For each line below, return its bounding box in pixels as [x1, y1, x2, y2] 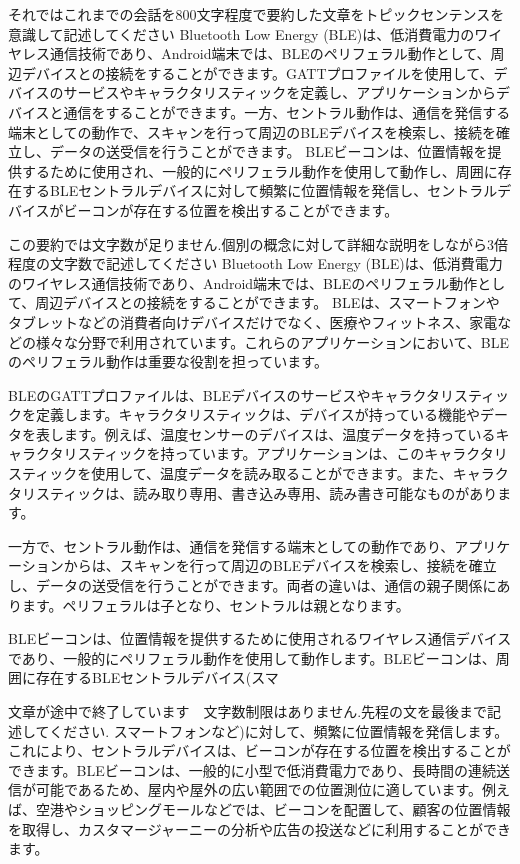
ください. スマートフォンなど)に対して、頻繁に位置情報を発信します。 [49, 720, 509, 741]
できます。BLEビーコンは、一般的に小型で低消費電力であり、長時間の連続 [8, 759, 497, 780]
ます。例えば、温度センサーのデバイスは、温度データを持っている [63, 423, 496, 444]
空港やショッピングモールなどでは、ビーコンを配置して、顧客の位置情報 [35, 798, 511, 819]
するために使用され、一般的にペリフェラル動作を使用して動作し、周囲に [21, 160, 498, 181]
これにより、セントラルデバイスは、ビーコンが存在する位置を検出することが [8, 740, 511, 761]
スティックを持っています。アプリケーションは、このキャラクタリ [77, 443, 508, 464]
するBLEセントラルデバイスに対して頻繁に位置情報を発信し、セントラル [21, 180, 498, 201]
